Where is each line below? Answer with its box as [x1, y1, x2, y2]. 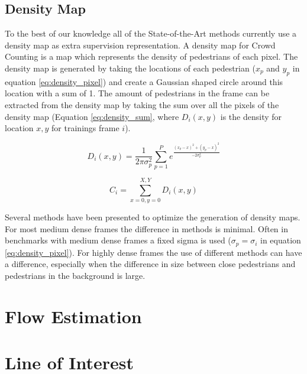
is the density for [220, 110, 282, 122]
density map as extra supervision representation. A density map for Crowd [5, 38, 276, 51]
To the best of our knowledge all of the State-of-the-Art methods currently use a [5, 27, 297, 40]
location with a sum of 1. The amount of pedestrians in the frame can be [5, 87, 270, 99]
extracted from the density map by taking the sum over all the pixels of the [5, 98, 279, 110]
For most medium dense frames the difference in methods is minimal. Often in [5, 222, 288, 235]
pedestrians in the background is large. [5, 269, 146, 282]
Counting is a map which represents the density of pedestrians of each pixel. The [5, 50, 298, 63]
